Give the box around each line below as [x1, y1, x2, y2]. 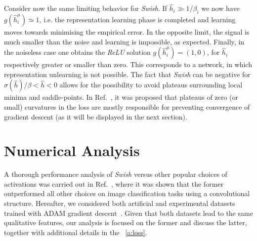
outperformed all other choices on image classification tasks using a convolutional [4, 188, 250, 199]
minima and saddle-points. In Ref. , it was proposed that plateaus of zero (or [4, 92, 238, 102]
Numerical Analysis [4, 140, 140, 161]
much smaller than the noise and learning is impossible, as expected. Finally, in [4, 36, 245, 46]
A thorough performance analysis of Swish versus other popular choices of [4, 169, 227, 179]
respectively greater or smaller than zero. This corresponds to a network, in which [4, 59, 252, 70]
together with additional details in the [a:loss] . [4, 227, 147, 237]
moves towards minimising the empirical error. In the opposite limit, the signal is [4, 27, 250, 37]
